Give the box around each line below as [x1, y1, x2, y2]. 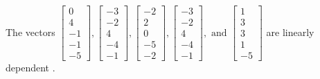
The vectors [6, 24, 55, 39]
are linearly [266, 24, 314, 39]
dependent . [6, 60, 55, 75]
